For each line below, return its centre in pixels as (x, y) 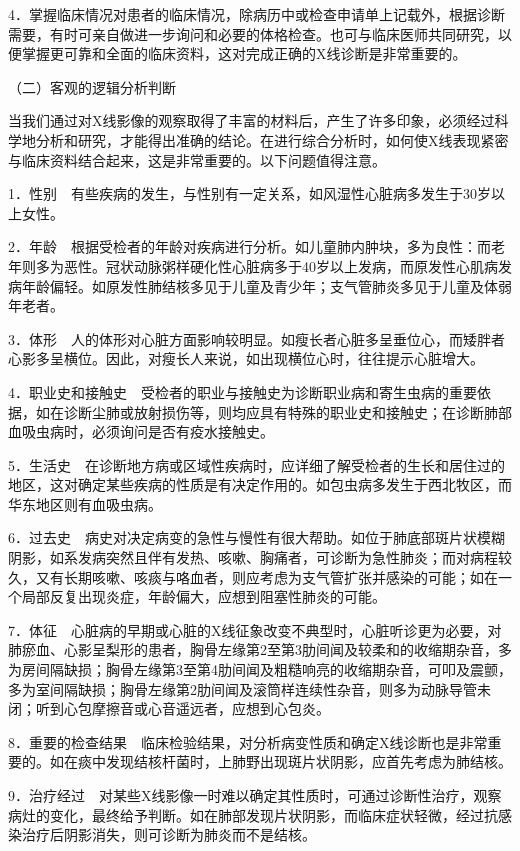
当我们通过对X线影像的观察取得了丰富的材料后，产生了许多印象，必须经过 (251, 120)
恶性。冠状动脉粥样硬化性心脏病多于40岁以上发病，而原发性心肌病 (280, 265)
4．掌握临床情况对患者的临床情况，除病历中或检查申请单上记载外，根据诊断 (256, 14)
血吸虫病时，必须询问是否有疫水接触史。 (141, 431)
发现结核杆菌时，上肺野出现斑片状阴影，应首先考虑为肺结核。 (308, 761)
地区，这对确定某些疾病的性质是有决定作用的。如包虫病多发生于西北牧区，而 (260, 484)
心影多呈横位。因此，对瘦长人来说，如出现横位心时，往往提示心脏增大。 (246, 358)
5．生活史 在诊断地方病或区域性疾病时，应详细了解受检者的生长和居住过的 (256, 464)
